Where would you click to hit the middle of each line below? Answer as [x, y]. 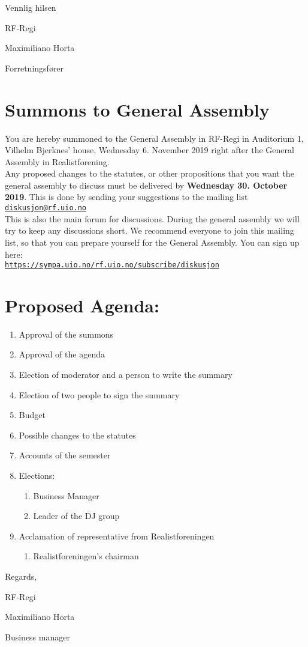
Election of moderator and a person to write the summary [126, 375]
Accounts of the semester [65, 455]
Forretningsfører [34, 68]
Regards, [21, 576]
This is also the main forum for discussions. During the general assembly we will [152, 218]
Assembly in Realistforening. [57, 161]
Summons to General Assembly [137, 109]
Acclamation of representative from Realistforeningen [117, 536]
